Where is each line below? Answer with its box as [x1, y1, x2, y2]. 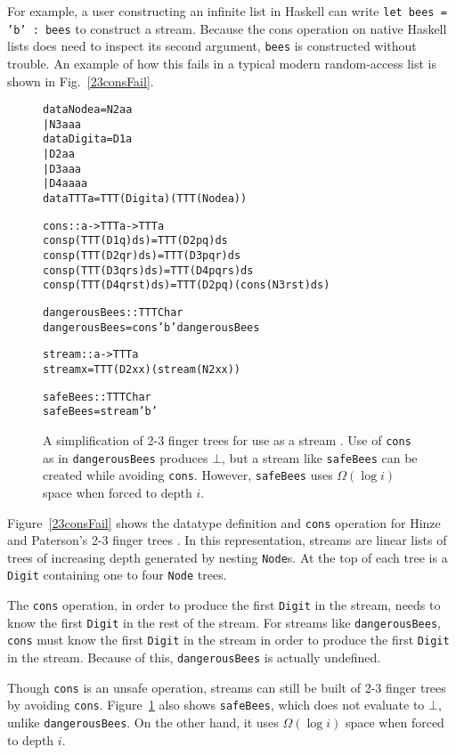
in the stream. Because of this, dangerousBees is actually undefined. [7, 648, 381, 667]
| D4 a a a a [43, 177, 88, 191]
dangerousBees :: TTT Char [43, 306, 183, 320]
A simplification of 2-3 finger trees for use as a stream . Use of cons [43, 430, 411, 449]
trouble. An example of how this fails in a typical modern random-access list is [7, 53, 437, 72]
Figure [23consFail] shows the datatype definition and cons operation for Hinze [7, 513, 441, 532]
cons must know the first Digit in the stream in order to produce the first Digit [7, 630, 450, 649]
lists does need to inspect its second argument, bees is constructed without [7, 37, 417, 55]
